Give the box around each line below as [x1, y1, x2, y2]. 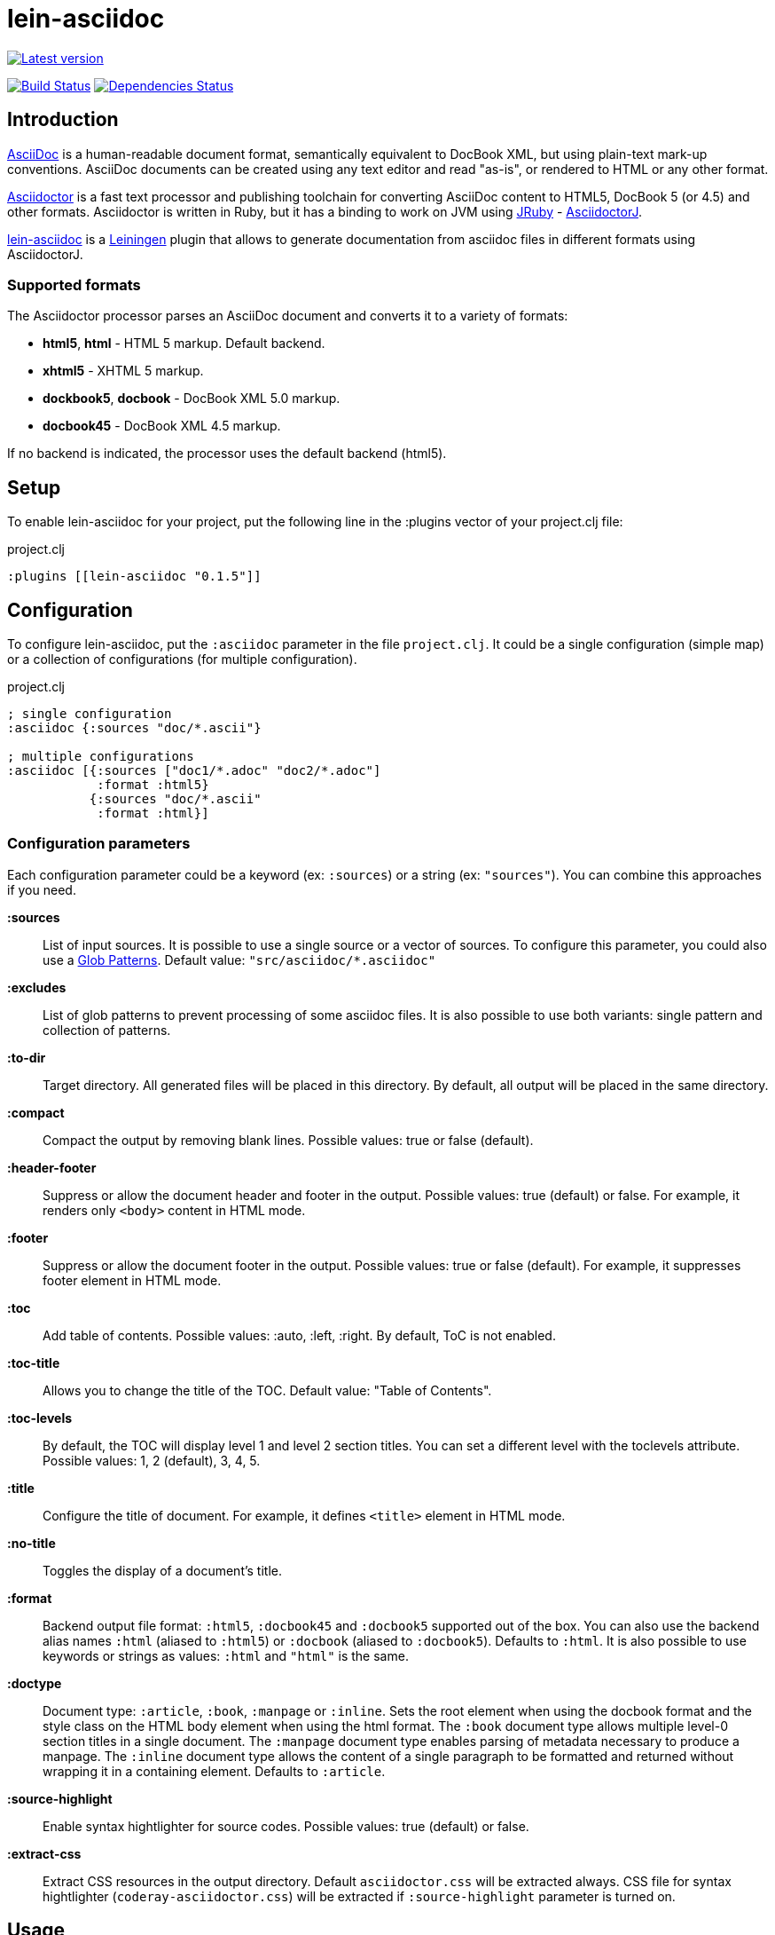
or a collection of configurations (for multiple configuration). [7, 652, 357, 667]
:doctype [7, 1675, 62, 1691]
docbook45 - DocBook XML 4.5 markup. [43, 418, 281, 434]
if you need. [7, 881, 76, 897]
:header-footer [7, 1159, 97, 1175]
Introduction [7, 108, 119, 131]
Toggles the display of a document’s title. [43, 1562, 282, 1578]
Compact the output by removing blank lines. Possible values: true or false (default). [43, 1132, 534, 1148]
